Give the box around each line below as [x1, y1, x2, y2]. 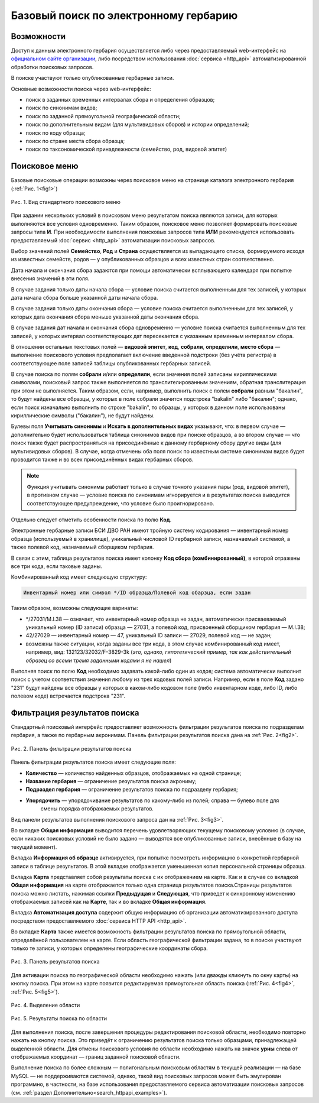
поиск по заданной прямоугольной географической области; [25, 112, 181, 119]
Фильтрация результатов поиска [11, 708, 139, 718]
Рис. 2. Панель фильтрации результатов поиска [11, 745, 132, 752]
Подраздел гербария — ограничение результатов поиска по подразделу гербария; [25, 786, 239, 793]
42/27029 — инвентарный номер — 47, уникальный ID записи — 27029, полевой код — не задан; [25, 632, 272, 639]
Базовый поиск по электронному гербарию [11, 9, 238, 22]
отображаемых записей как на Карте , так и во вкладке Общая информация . [11, 898, 207, 906]
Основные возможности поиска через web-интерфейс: [11, 85, 152, 92]
